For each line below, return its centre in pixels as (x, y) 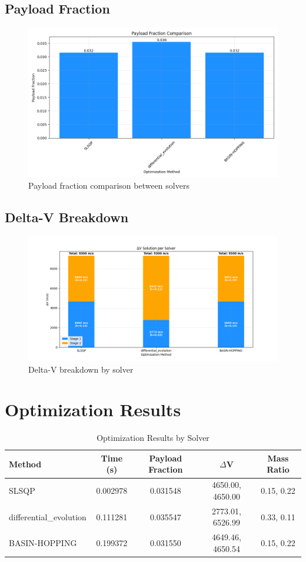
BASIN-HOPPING (43, 543)
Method (25, 464)
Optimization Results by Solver (153, 438)
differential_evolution (48, 516)
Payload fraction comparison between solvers (109, 185)
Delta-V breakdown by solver (81, 369)
